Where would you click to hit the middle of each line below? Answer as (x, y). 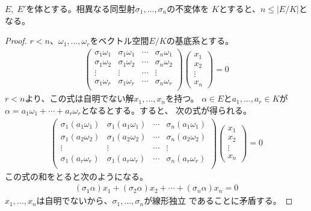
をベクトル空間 (119, 41)
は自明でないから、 (74, 200)
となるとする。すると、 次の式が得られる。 (166, 110)
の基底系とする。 (200, 41)
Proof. (16, 41)
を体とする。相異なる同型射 (81, 8)
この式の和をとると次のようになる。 (76, 176)
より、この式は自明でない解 (79, 98)
